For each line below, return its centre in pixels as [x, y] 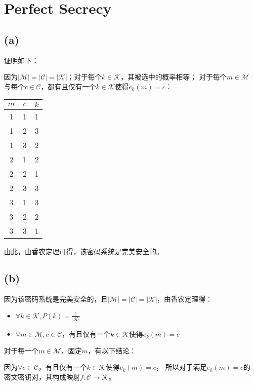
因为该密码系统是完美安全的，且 [56, 299]
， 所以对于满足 [181, 367]
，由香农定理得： [185, 299]
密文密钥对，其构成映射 [42, 376]
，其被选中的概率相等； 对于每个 [174, 77]
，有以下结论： [112, 350]
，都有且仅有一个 [68, 86]
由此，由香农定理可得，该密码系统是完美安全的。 [84, 251]
